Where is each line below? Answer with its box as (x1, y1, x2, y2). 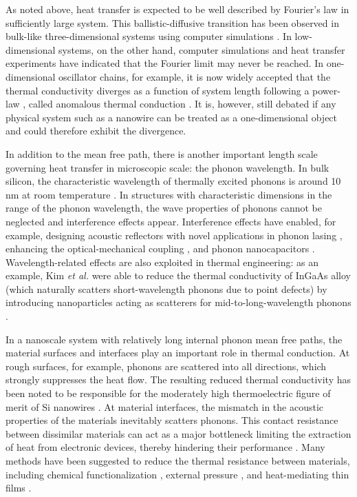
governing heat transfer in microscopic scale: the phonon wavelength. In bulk (6, 160, 329, 174)
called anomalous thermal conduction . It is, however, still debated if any (28, 97, 336, 111)
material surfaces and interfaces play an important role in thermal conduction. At (6, 345, 350, 360)
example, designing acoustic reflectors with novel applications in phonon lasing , (6, 227, 343, 242)
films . (6, 480, 32, 495)
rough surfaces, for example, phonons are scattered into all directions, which (6, 358, 327, 373)
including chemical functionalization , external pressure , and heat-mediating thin (6, 467, 349, 481)
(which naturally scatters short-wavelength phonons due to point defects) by (6, 281, 327, 296)
